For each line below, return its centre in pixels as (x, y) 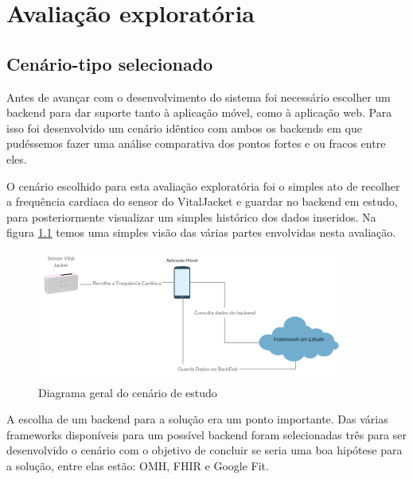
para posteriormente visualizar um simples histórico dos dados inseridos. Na (191, 216)
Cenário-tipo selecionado (110, 63)
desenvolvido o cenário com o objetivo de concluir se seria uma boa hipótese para (205, 450)
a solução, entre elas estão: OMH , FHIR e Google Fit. (138, 465)
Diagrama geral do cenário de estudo (128, 392)
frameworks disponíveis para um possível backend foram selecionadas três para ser (206, 434)
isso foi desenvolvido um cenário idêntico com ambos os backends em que (184, 127)
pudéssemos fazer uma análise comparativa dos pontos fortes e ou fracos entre (196, 143)
